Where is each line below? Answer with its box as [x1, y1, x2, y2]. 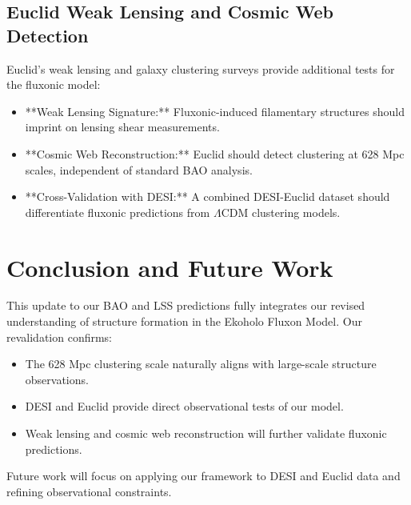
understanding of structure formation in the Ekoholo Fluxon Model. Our [6, 313, 362, 330]
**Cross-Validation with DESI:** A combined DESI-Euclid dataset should [25, 188, 390, 205]
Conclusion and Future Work [6, 250, 333, 283]
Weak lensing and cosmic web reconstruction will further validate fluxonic [25, 425, 387, 442]
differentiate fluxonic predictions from [25, 203, 210, 220]
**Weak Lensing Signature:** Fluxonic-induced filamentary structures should [25, 102, 405, 119]
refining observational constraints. [6, 483, 172, 499]
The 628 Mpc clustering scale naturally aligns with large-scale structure [25, 355, 377, 372]
